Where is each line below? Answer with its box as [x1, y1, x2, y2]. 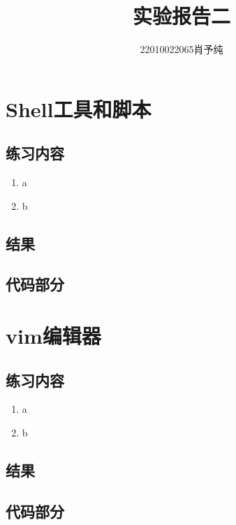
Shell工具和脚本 [6, 94, 152, 123]
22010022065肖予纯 [140, 42, 223, 56]
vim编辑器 [6, 321, 101, 350]
